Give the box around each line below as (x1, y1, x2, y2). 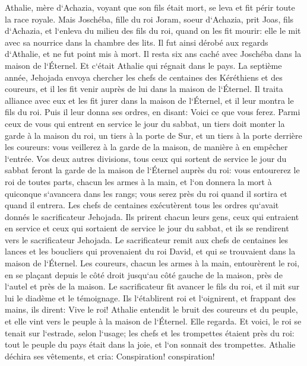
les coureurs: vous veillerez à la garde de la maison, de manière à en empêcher (5, 141, 288, 153)
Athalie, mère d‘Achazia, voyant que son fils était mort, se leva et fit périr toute (5, 1, 295, 13)
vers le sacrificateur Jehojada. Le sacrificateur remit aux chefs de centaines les (5, 233, 289, 246)
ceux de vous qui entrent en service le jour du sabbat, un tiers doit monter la (5, 117, 285, 129)
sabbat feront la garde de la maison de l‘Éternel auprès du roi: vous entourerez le (5, 164, 300, 176)
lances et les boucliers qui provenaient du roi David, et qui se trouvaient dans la (5, 245, 296, 257)
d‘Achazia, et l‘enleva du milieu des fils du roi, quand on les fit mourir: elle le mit (5, 24, 301, 37)
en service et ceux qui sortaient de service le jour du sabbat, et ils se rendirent (5, 222, 289, 234)
